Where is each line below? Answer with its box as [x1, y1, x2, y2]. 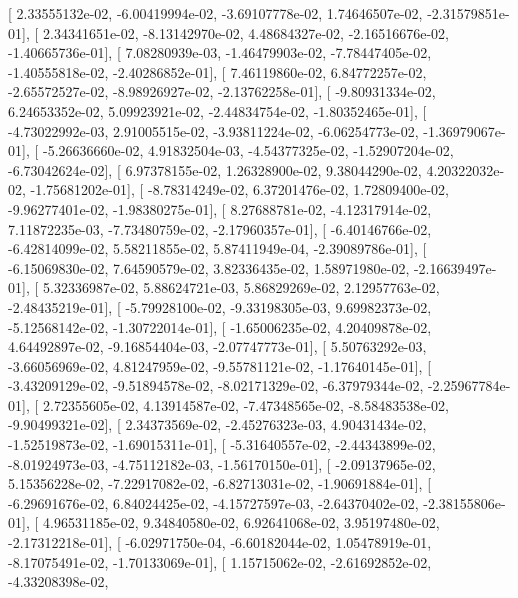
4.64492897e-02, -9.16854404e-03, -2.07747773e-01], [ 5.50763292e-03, [8, 336, 427, 357]
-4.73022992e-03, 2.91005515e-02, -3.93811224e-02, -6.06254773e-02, [8, 120, 419, 141]
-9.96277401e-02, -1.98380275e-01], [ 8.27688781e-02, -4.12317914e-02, [8, 198, 432, 219]
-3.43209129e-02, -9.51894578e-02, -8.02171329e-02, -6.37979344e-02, [8, 375, 424, 396]
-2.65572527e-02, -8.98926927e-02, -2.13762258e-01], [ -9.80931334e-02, [8, 81, 436, 102]
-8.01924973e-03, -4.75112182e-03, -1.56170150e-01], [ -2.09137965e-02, [8, 453, 436, 474]
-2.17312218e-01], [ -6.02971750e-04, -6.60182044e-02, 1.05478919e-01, [8, 532, 432, 553]
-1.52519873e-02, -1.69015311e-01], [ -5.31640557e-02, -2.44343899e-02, [8, 434, 436, 455]
